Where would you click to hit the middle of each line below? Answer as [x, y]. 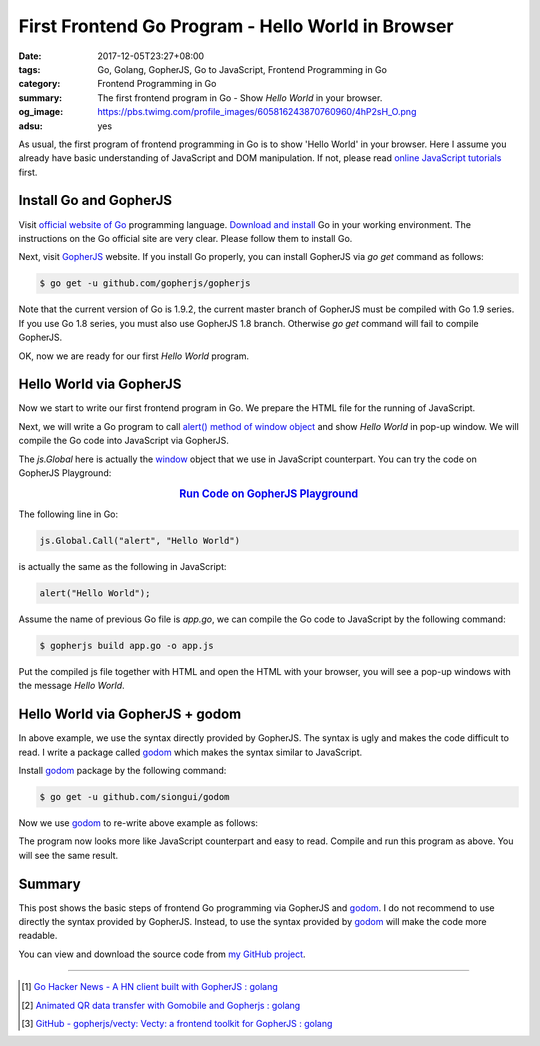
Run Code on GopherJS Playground [269, 493]
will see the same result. [68, 855]
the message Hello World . [71, 686]
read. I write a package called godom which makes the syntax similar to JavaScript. [190, 752]
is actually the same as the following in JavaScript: [122, 566]
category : [39, 84]
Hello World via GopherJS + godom [130, 714]
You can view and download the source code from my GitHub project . [162, 954]
